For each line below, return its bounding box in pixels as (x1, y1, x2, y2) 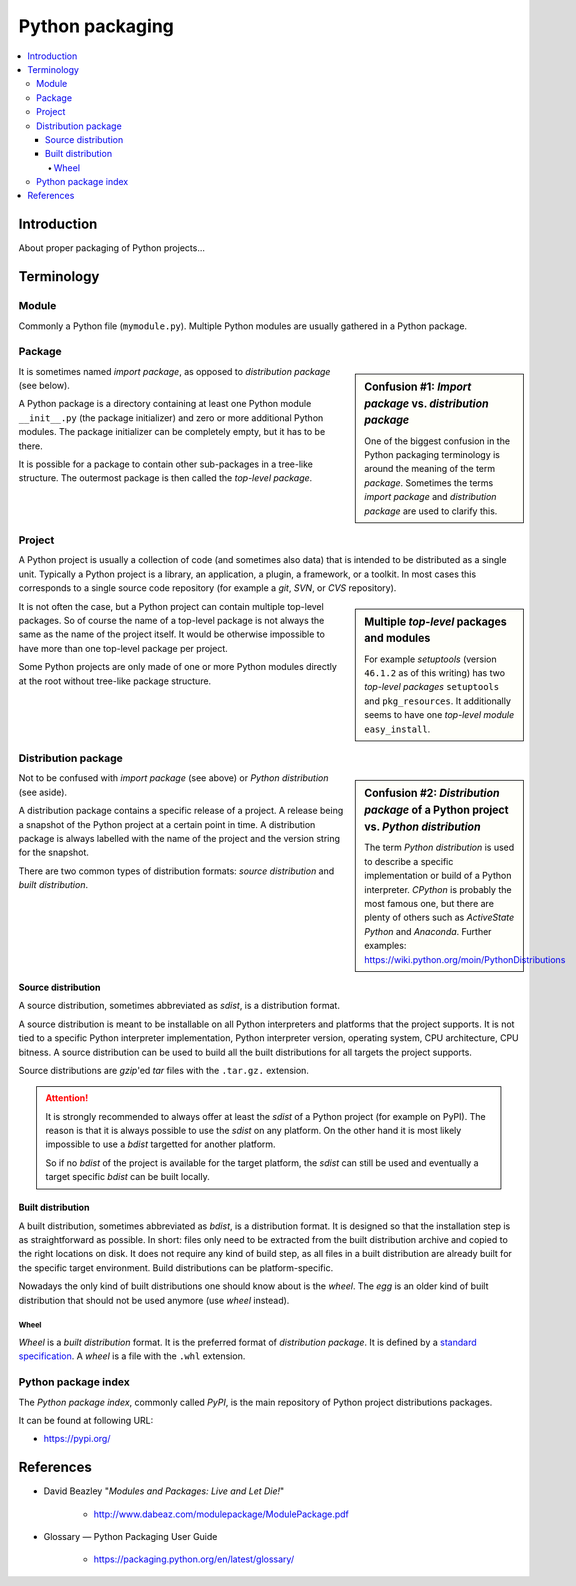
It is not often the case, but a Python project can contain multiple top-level (18, 600, 324, 612)
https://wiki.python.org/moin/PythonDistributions (364, 953, 566, 965)
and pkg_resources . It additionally (364, 695, 512, 707)
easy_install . (364, 723, 431, 735)
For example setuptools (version (364, 653, 497, 665)
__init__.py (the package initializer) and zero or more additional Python (18, 411, 324, 424)
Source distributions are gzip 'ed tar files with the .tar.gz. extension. (18, 1064, 310, 1076)
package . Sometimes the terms (364, 476, 494, 489)
